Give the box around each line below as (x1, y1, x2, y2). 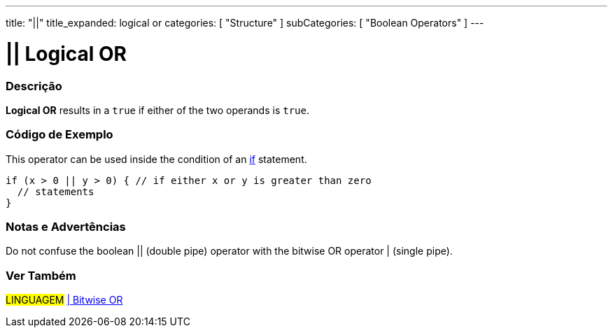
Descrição (6, 78, 62, 93)
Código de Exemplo (6, 127, 113, 142)
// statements (17, 185, 94, 197)
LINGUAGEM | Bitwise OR (6, 294, 123, 306)
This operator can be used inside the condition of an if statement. (6, 153, 307, 165)
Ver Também (6, 268, 76, 283)
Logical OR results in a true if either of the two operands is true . (6, 104, 309, 116)
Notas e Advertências (6, 220, 126, 234)
